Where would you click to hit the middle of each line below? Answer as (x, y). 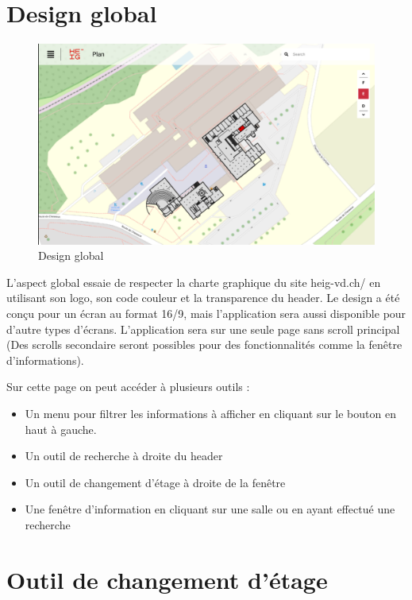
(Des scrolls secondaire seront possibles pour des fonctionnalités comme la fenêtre (204, 345)
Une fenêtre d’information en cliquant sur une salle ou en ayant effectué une (210, 509)
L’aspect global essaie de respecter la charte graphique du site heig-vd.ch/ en (194, 282)
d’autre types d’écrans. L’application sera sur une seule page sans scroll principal (203, 329)
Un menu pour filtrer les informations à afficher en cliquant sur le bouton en (210, 414)
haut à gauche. (61, 429)
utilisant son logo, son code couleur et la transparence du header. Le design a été (203, 298)
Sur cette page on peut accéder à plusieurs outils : (128, 387)
